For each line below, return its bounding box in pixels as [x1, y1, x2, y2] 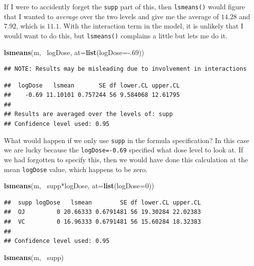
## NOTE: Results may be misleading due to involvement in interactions [4, 65, 247, 73]
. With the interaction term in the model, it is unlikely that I [59, 21, 244, 31]
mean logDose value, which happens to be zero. [4, 164, 148, 174]
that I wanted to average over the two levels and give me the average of [4, 11, 219, 21]
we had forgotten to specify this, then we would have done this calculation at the [4, 154, 248, 164]
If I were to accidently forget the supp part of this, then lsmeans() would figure [4, 1, 245, 11]
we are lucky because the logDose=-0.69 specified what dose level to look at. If [4, 145, 243, 155]
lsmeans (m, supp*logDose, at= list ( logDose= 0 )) [4, 180, 154, 191]
